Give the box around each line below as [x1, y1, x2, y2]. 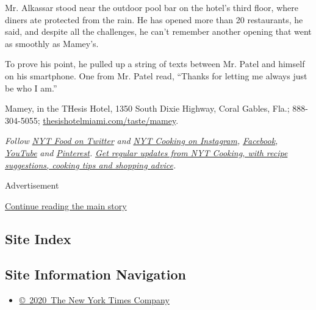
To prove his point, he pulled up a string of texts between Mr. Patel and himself [5, 57, 305, 70]
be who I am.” [5, 81, 57, 94]
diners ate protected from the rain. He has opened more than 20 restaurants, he [5, 13, 303, 26]
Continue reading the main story [5, 199, 127, 212]
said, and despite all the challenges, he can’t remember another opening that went [5, 25, 312, 38]
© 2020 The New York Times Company [19, 294, 170, 306]
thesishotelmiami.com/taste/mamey [43, 114, 176, 126]
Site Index [5, 229, 71, 248]
